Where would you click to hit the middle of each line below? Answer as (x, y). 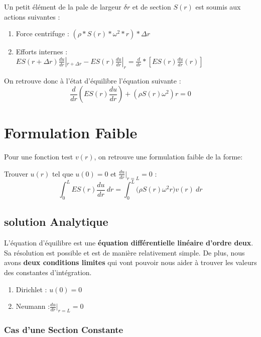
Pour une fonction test (39, 157)
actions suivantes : (32, 16)
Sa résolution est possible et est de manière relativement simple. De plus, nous (124, 252)
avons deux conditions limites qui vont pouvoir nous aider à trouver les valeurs (130, 262)
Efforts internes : (42, 52)
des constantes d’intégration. (48, 272)
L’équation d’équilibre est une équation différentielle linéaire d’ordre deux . (129, 243)
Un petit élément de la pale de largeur (63, 7)
